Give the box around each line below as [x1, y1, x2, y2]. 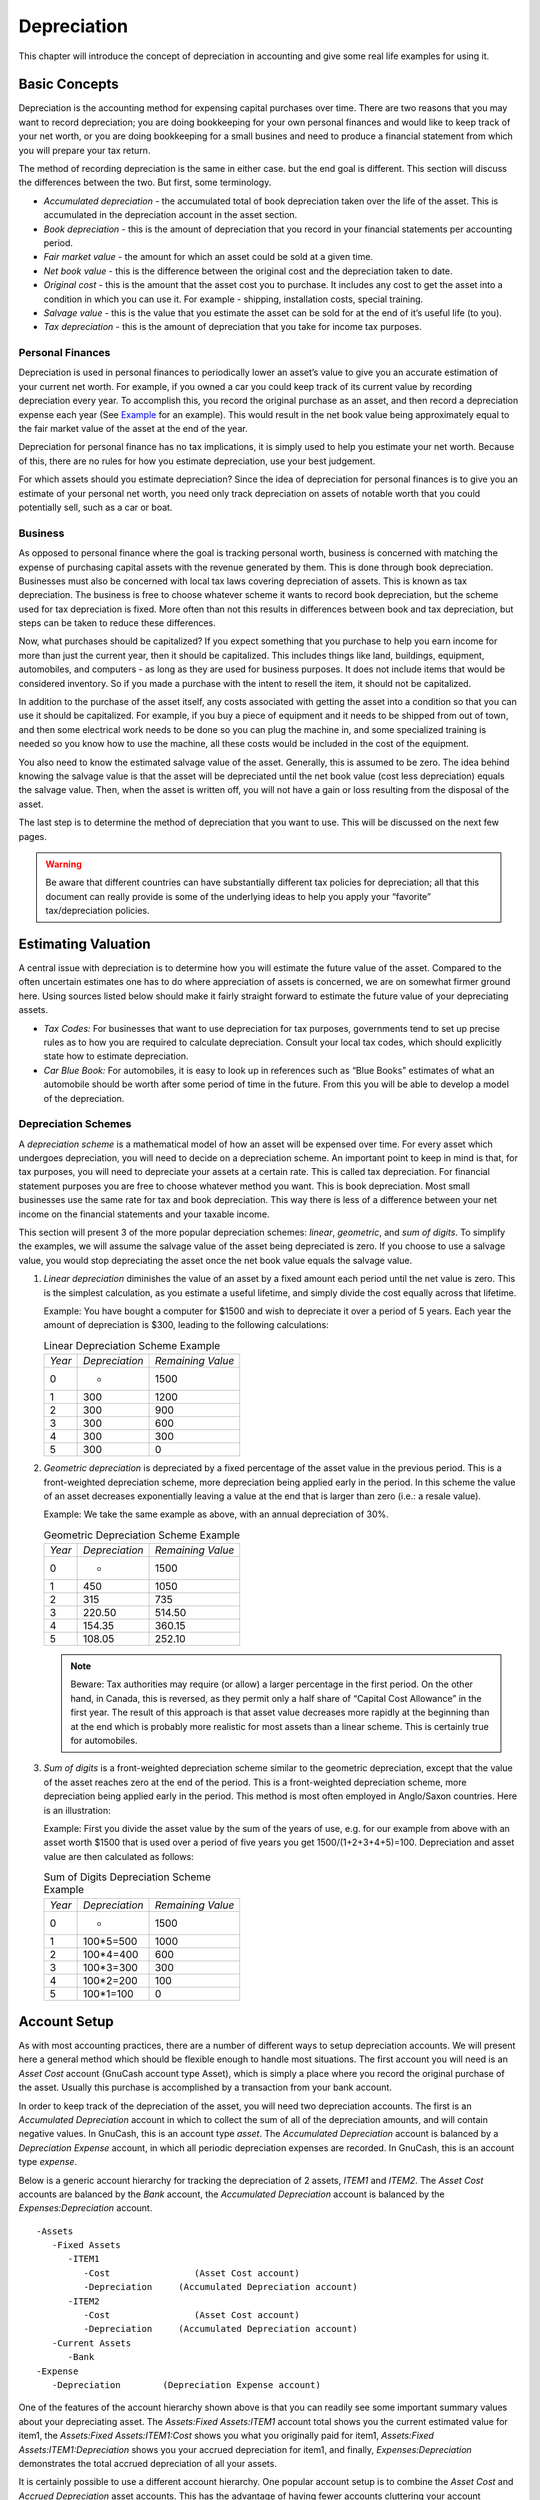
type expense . [18, 2156, 78, 2168]
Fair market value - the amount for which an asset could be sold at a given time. [43, 251, 374, 263]
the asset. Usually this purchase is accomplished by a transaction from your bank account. [18, 2081, 392, 2094]
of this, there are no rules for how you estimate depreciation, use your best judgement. [18, 455, 376, 467]
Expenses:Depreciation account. [18, 2202, 153, 2214]
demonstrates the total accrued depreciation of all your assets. [18, 2457, 277, 2469]
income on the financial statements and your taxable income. [18, 1208, 270, 1220]
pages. [18, 830, 47, 842]
